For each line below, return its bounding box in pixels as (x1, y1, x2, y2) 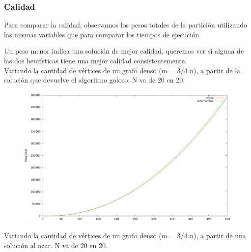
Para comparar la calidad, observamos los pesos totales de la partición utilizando (4, 20, 248, 30)
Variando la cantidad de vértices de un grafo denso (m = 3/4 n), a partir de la (4, 65, 241, 75)
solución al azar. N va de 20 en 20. (4, 240, 108, 250)
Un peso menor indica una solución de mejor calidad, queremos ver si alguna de (4, 46, 244, 56)
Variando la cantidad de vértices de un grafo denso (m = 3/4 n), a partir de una (4, 230, 246, 241)
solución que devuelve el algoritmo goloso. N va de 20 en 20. (4, 75, 185, 85)
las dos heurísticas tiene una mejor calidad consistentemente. (4, 56, 187, 65)
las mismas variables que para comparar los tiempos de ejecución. (4, 29, 201, 39)
